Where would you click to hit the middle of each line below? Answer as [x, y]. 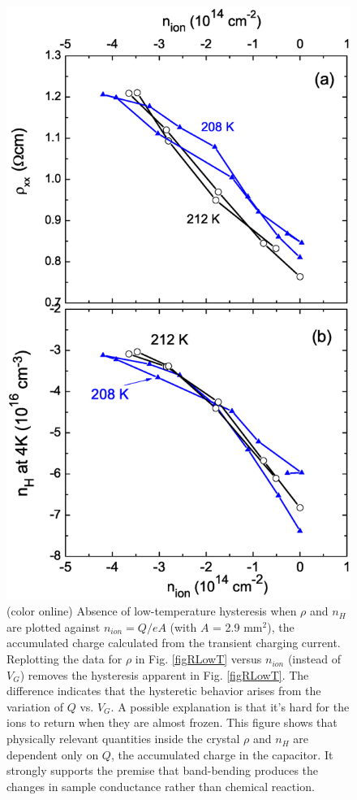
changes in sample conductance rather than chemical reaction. [161, 786]
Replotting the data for [65, 659]
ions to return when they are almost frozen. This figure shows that [172, 722]
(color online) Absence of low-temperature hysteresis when [152, 611]
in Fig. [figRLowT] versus [198, 659]
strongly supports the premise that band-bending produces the [163, 770]
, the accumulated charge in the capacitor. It [222, 754]
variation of [35, 706]
